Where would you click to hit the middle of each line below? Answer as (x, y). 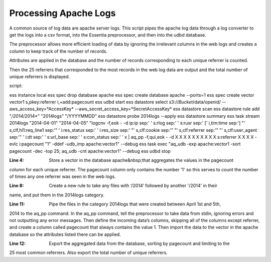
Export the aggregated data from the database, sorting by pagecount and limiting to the (140, 243)
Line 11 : (17, 204)
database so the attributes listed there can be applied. (65, 234)
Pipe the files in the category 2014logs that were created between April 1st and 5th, (135, 204)
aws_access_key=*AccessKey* (41, 109)
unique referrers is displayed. (40, 76)
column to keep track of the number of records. (58, 51)
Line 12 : (18, 243)
